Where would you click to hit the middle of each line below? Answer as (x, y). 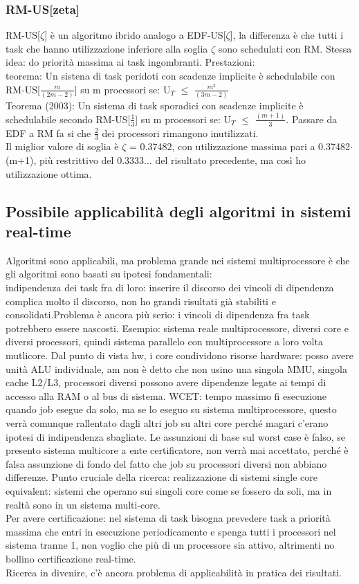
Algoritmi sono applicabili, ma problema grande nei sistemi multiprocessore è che (178, 260)
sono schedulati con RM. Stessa (285, 48)
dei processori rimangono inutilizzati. (180, 133)
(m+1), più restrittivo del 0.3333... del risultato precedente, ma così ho (156, 160)
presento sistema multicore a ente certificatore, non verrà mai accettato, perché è (177, 450)
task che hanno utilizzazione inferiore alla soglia (107, 48)
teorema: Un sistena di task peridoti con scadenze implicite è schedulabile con (171, 75)
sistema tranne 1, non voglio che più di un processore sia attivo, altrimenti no (170, 545)
